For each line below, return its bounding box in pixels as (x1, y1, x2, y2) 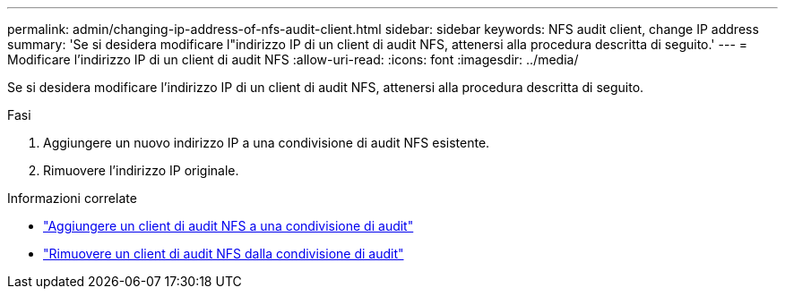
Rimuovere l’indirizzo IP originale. (43, 163, 239, 178)
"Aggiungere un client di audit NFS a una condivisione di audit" (43, 218, 414, 233)
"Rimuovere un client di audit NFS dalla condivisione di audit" (43, 246, 404, 261)
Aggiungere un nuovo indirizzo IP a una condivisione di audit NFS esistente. (43, 135, 490, 150)
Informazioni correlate (7, 190, 137, 206)
